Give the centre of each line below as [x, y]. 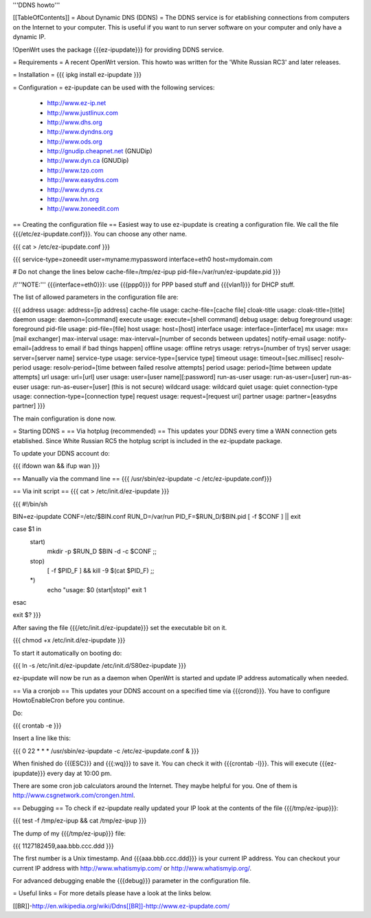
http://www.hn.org [73, 199]
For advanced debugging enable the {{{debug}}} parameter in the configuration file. [132, 881]
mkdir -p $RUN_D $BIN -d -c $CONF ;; [102, 551]
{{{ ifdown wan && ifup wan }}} [56, 466]
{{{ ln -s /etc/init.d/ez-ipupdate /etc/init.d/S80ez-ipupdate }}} [100, 666]
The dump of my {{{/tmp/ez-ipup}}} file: [69, 833]
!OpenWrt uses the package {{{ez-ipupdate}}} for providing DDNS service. [118, 49]
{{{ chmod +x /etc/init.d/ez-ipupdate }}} [69, 640]
